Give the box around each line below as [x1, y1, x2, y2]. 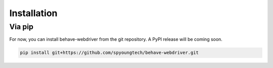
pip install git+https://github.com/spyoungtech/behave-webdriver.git [20, 50, 199, 55]
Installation [9, 8, 58, 19]
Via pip [9, 22, 34, 31]
